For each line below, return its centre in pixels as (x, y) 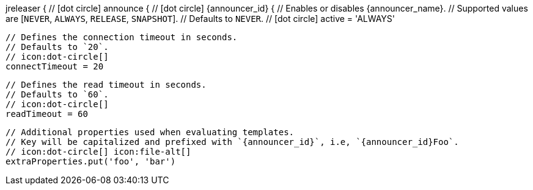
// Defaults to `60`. (57, 94)
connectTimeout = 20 (55, 66)
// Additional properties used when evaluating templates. (150, 132)
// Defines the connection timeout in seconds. (122, 37)
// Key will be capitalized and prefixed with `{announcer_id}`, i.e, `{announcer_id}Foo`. (232, 142)
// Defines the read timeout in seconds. (106, 85)
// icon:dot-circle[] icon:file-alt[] (98, 152)
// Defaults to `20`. (57, 47)
